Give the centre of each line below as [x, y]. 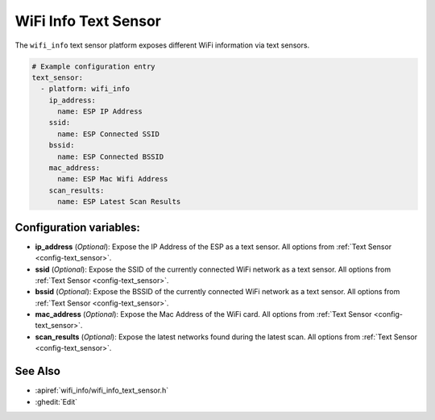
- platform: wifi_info [85, 89]
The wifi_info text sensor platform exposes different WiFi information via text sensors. [162, 45]
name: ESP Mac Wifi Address [113, 179]
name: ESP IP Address [100, 112]
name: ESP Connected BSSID [111, 156]
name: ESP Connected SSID [109, 134]
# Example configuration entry [94, 66]
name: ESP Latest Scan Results [119, 202]
